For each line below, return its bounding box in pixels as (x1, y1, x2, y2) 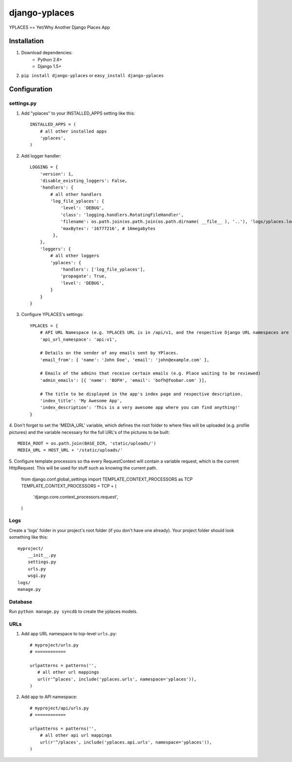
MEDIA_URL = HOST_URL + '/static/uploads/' (18, 448, 123, 453)
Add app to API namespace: (21, 694, 77, 700)
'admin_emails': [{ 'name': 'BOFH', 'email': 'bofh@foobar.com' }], (39, 377, 207, 383)
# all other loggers (50, 253, 99, 258)
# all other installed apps (39, 128, 107, 134)
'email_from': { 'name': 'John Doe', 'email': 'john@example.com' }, (39, 357, 210, 363)
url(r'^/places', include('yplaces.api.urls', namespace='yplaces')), (39, 739, 212, 745)
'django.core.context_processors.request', (33, 494, 119, 500)
